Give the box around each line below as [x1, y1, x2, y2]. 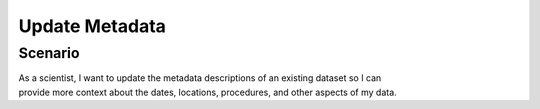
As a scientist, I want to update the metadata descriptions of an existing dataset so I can [18, 72, 382, 84]
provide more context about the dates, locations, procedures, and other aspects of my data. [18, 86, 397, 98]
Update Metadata [18, 15, 167, 37]
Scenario [18, 44, 80, 62]
